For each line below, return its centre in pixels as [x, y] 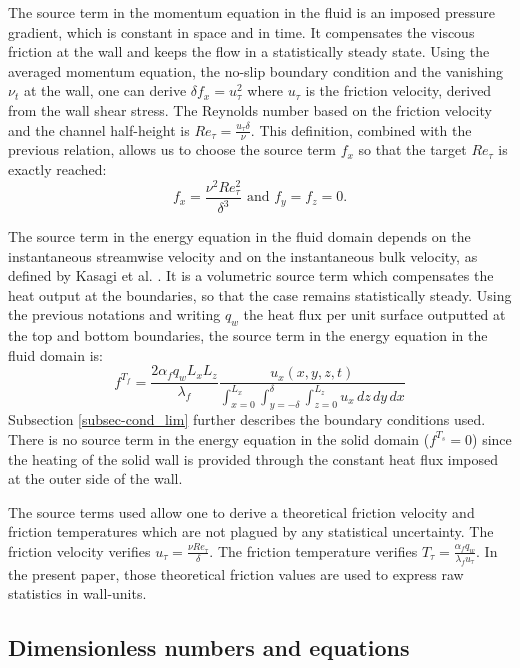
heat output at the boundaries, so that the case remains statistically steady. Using [260, 294]
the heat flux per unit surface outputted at [374, 314]
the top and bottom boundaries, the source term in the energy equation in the [248, 335]
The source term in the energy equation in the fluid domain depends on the [239, 236]
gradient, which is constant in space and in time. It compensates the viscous [241, 31]
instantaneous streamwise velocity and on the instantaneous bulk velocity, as [243, 255]
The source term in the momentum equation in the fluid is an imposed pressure [252, 12]
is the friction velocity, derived [398, 90]
